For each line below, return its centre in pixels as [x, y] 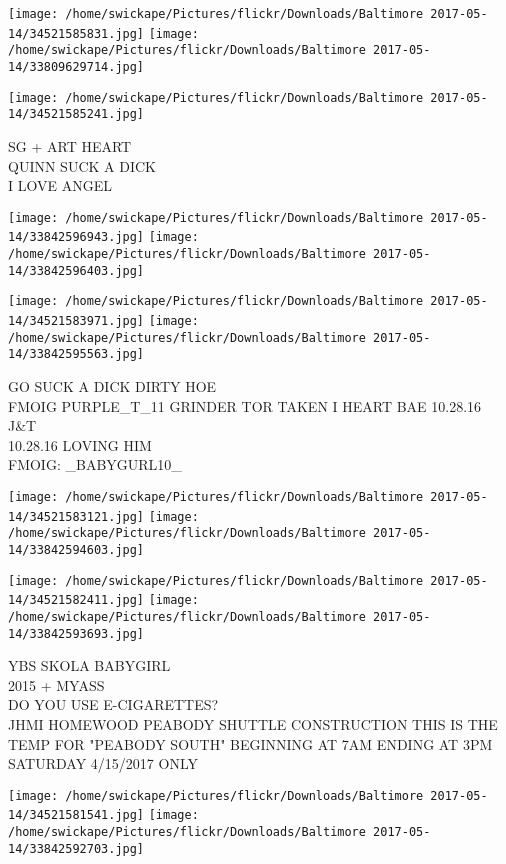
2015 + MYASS [56, 684]
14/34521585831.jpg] [76, 33]
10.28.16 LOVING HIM [80, 444]
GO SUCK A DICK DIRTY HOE [112, 385]
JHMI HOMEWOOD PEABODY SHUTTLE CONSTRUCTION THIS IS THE [253, 723]
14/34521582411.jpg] [76, 600]
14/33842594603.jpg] [76, 549]
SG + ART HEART [70, 145]
